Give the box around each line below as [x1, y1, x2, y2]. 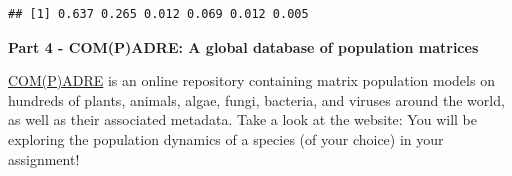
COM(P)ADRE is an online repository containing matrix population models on [8, 70, 495, 91]
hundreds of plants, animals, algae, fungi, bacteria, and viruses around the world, [8, 89, 505, 110]
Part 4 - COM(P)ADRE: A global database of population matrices [8, 36, 479, 57]
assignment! [8, 148, 80, 169]
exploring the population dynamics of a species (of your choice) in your [8, 128, 444, 149]
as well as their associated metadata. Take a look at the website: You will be [8, 109, 477, 130]
